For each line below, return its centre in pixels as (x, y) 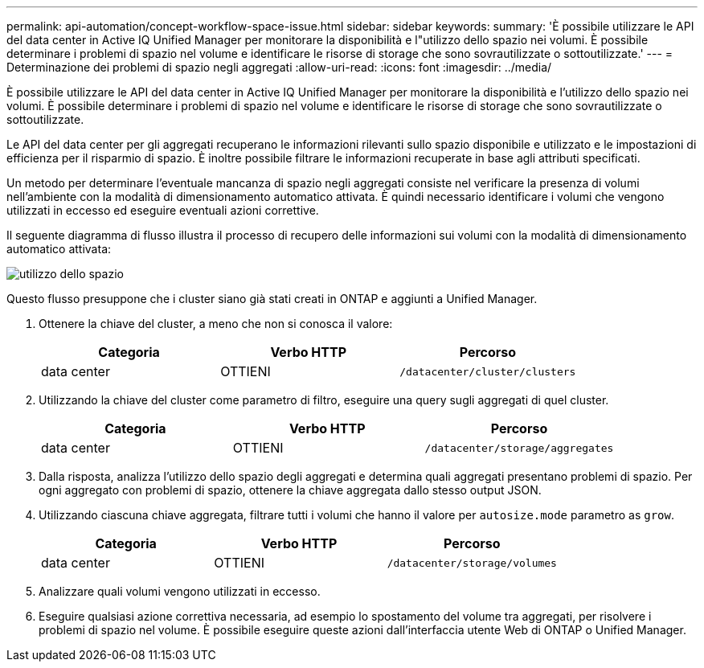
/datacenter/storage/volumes (472, 563)
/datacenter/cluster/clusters (488, 371)
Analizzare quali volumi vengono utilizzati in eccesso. (180, 591)
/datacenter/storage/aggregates (519, 448)
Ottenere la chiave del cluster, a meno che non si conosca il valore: (216, 324)
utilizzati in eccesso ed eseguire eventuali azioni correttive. (163, 210)
